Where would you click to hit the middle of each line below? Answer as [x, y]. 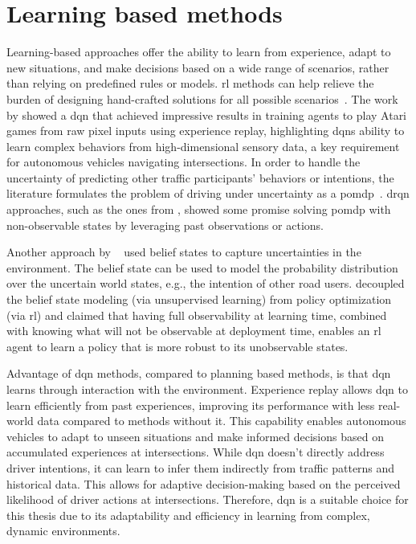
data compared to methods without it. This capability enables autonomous [222, 421]
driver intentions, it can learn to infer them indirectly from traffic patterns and [201, 467]
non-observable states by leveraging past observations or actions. [165, 225]
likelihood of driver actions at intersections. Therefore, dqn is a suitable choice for [208, 499]
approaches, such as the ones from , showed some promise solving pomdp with [199, 209]
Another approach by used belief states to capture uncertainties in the [184, 252]
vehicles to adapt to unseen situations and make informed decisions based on [195, 436]
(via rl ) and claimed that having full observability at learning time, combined [197, 315]
